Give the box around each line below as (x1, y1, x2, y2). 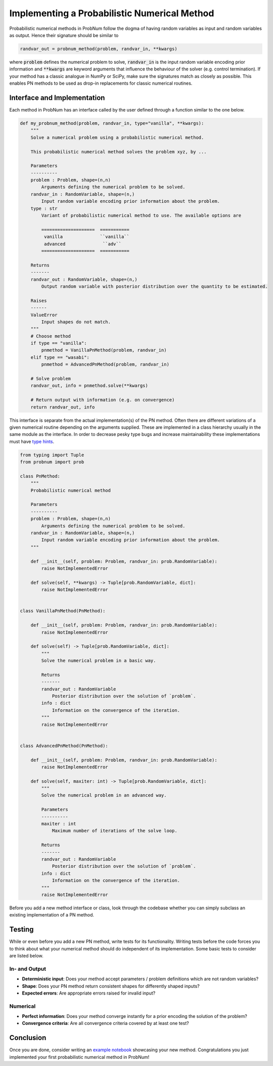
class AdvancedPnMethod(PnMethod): (20, 743, 108, 749)
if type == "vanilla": (30, 340, 87, 346)
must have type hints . (9, 438, 55, 445)
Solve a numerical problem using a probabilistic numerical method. (30, 134, 204, 140)
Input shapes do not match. (41, 319, 111, 324)
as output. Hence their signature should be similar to (9, 32, 119, 38)
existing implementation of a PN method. (9, 912, 95, 918)
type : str (30, 205, 58, 211)
